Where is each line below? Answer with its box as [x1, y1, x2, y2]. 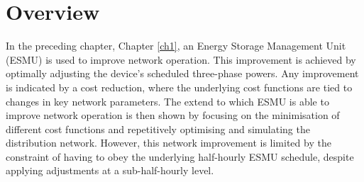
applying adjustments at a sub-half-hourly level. [6, 163, 214, 178]
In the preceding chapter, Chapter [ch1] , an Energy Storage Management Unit [6, 38, 346, 53]
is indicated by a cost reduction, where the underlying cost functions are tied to [6, 79, 353, 94]
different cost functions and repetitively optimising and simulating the [6, 121, 310, 136]
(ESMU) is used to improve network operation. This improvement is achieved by [6, 52, 356, 67]
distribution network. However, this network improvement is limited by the [6, 135, 331, 150]
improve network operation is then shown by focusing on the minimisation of [6, 108, 340, 123]
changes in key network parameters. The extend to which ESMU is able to [6, 93, 329, 108]
